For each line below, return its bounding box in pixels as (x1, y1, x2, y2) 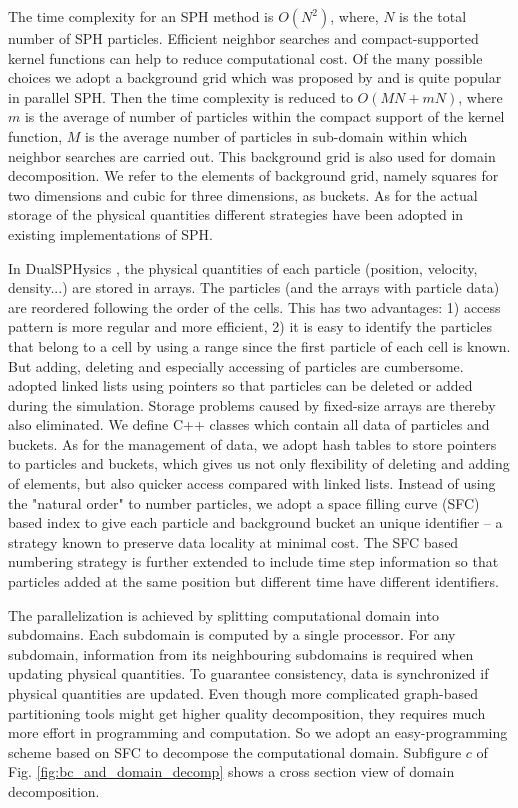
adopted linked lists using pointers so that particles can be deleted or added (8, 375, 473, 396)
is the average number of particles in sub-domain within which (85, 125, 468, 146)
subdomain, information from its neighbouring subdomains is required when (8, 643, 474, 664)
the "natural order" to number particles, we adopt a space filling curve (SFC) (8, 492, 480, 513)
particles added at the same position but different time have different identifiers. (8, 571, 499, 592)
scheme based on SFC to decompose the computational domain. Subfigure (8, 741, 462, 762)
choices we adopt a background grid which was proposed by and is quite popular (8, 67, 502, 88)
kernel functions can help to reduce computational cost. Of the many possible (8, 47, 483, 68)
